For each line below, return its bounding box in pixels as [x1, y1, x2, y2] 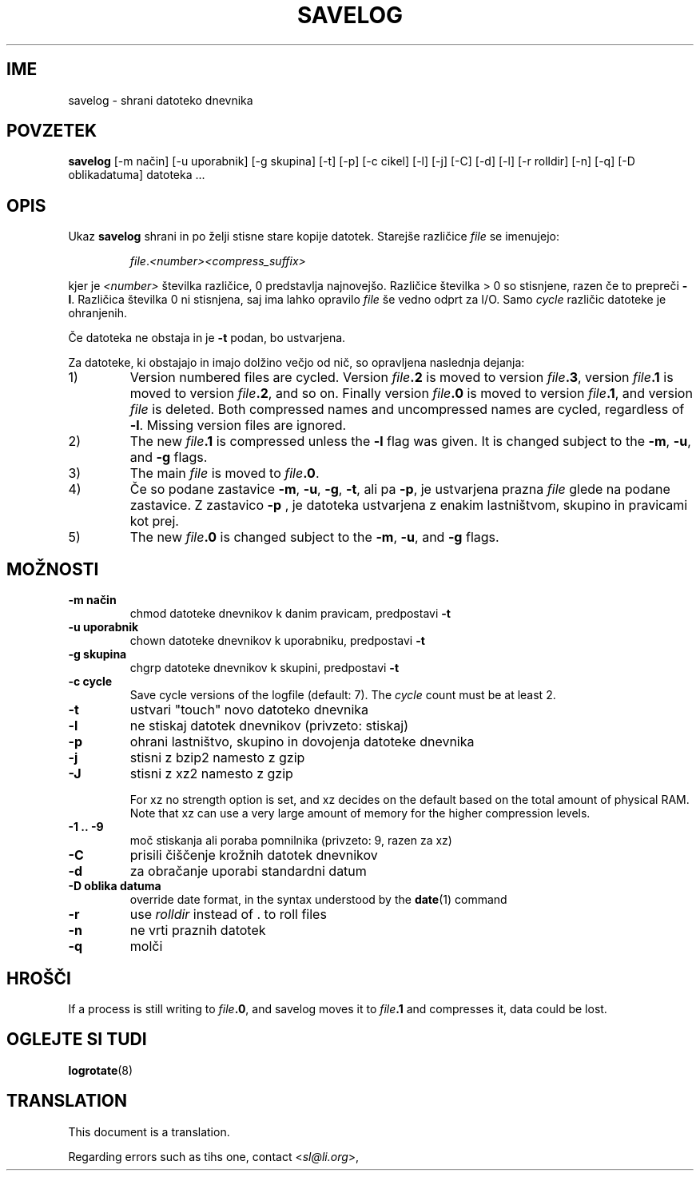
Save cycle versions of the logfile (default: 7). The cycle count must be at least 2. [129, 688, 556, 702]
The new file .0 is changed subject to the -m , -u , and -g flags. [129, 529, 499, 546]
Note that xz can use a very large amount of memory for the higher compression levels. [129, 806, 591, 821]
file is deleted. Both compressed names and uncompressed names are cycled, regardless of [129, 401, 685, 418]
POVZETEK [6, 121, 97, 141]
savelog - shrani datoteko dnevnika [68, 93, 253, 107]
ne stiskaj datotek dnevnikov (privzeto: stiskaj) [129, 718, 408, 734]
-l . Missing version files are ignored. [129, 417, 347, 434]
